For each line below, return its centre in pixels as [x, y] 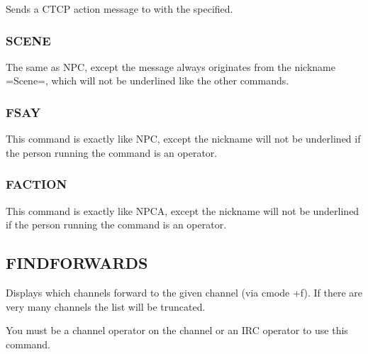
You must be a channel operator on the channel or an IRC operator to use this [177, 330]
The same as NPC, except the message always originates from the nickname [171, 66]
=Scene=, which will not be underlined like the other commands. [147, 81]
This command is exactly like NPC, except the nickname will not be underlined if [183, 139]
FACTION [37, 184]
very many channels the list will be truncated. [106, 306]
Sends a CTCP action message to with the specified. [119, 9]
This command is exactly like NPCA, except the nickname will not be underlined [183, 210]
